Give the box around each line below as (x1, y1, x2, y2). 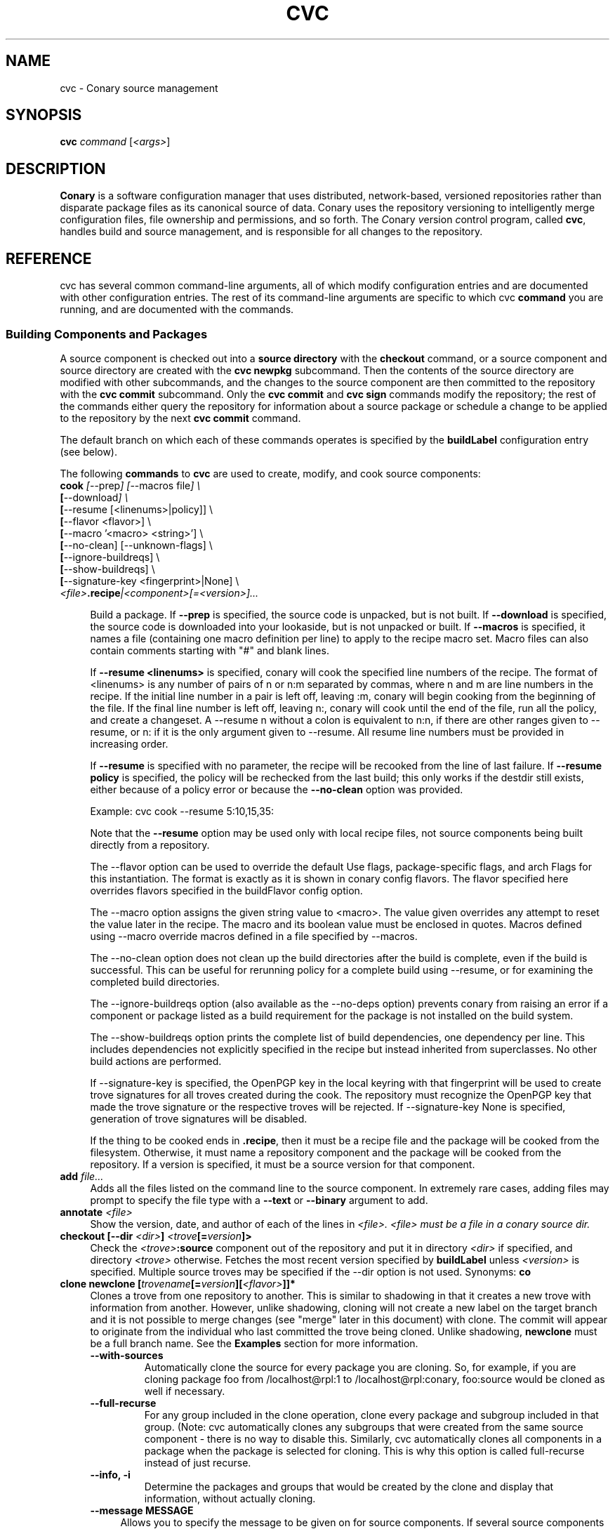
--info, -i (90, 1468, 131, 1481)
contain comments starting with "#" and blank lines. (90, 644, 329, 656)
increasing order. (90, 737, 168, 750)
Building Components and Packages (6, 326, 208, 341)
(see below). (60, 445, 118, 458)
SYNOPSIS (6, 106, 82, 124)
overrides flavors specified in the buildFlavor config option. (90, 884, 363, 896)
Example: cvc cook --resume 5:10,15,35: (90, 805, 275, 817)
